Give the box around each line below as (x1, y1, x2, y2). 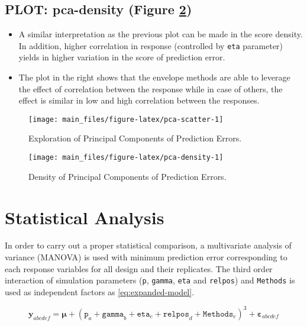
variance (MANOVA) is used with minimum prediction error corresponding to (5, 251, 287, 263)
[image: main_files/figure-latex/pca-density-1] (28, 153, 224, 162)
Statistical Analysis (5, 205, 164, 229)
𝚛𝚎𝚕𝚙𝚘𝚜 (163, 309, 189, 318)
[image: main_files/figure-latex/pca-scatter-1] (28, 115, 224, 124)
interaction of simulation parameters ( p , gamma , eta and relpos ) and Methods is (5, 274, 295, 286)
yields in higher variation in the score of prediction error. (18, 51, 225, 63)
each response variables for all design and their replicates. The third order (5, 262, 273, 275)
